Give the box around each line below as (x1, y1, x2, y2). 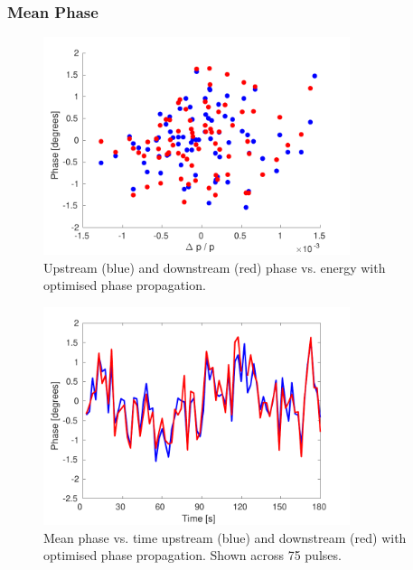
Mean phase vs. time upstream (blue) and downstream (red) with (43, 528, 407, 547)
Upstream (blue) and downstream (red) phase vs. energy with (43, 257, 386, 276)
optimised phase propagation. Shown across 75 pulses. (43, 546, 342, 565)
